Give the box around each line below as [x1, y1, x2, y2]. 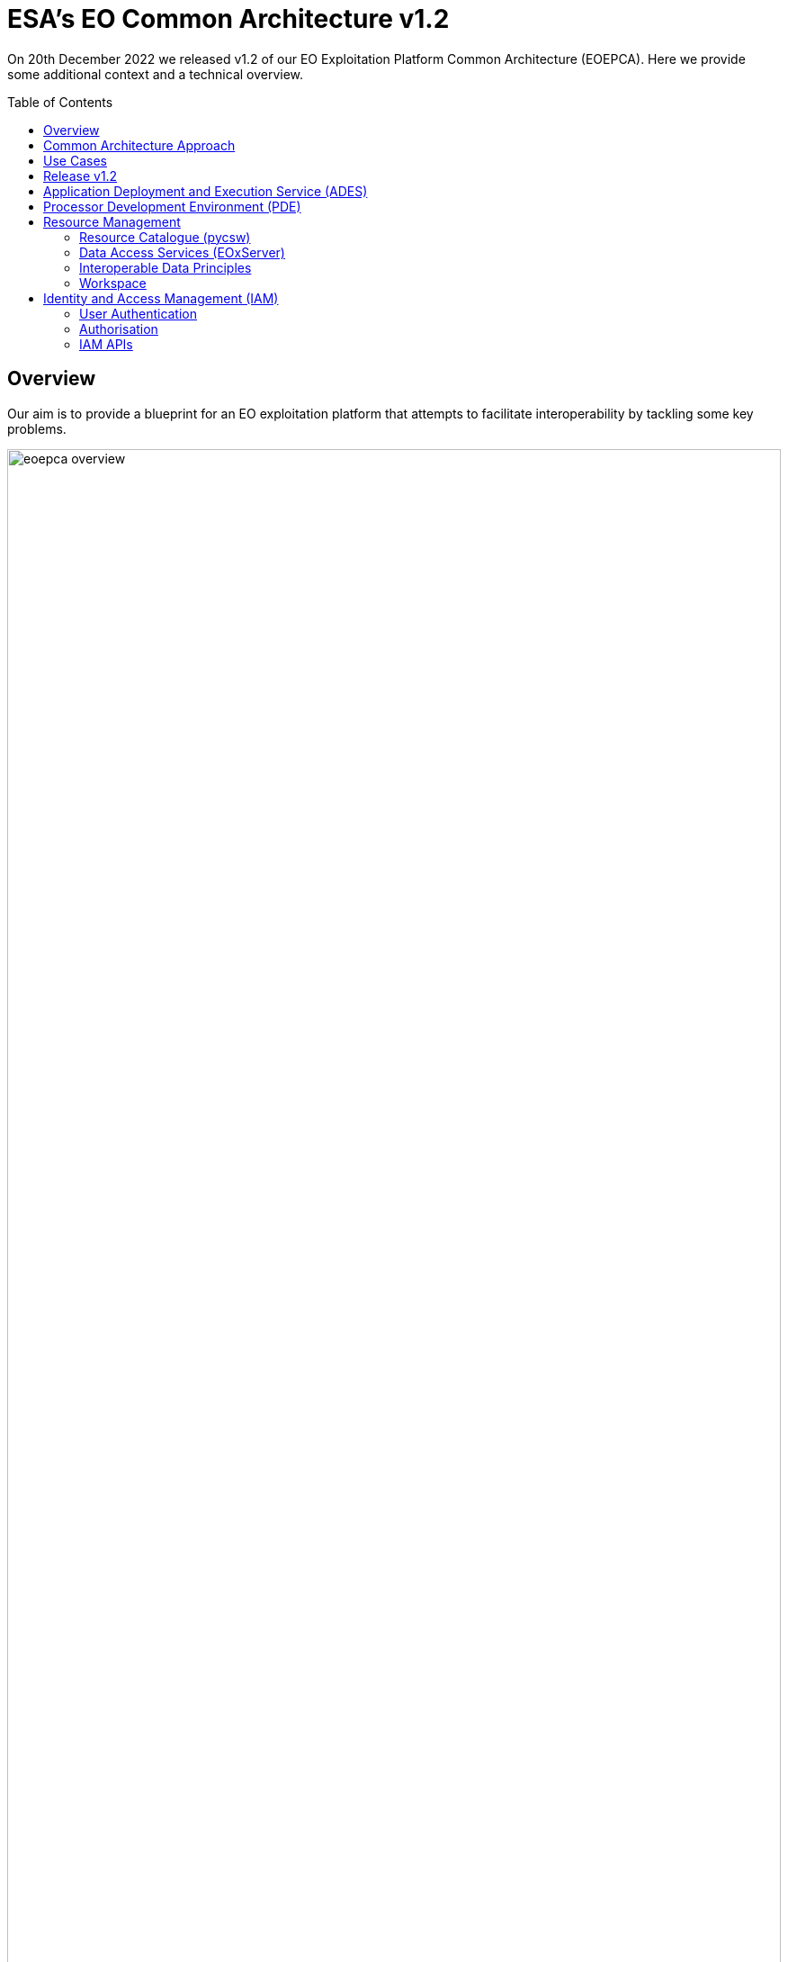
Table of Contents [7, 94, 113, 110]
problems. [7, 420, 67, 436]
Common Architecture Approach [43, 137, 236, 153]
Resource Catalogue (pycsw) [79, 229, 251, 245]
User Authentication [79, 305, 198, 321]
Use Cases [43, 152, 107, 168]
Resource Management [43, 213, 181, 229]
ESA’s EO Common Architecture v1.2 [7, 4, 450, 34]
